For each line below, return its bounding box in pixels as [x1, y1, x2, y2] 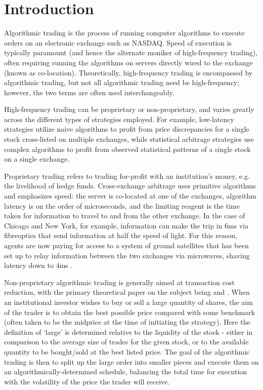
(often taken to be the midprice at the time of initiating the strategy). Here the [4, 317, 250, 327]
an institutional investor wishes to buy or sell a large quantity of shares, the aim [4, 296, 253, 307]
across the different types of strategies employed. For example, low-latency [4, 113, 234, 124]
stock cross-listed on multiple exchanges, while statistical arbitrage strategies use [4, 134, 254, 144]
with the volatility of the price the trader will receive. [4, 376, 170, 386]
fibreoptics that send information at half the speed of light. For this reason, [4, 230, 237, 241]
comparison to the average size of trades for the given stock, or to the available [4, 336, 249, 347]
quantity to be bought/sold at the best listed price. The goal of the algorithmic [4, 346, 250, 357]
